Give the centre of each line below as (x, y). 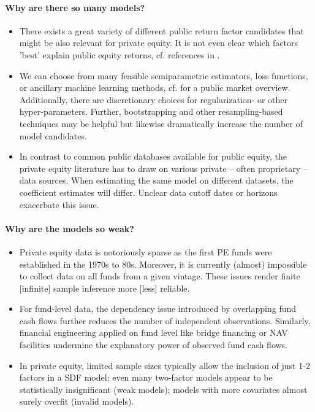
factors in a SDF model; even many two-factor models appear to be (146, 377)
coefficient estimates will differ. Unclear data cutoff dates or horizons (148, 192)
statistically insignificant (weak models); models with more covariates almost (163, 389)
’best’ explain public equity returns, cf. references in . (120, 54)
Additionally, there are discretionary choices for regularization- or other (154, 99)
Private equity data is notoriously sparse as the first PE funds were (146, 251)
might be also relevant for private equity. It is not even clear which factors (159, 43)
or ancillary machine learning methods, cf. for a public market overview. (155, 87)
